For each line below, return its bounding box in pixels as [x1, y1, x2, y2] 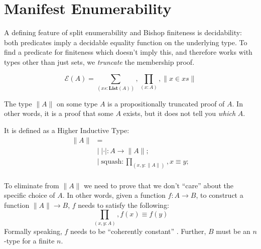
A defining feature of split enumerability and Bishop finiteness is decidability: [4, 27, 242, 38]
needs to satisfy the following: [78, 199, 169, 210]
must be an [216, 225, 250, 236]
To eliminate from [4, 180, 59, 190]
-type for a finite [4, 235, 55, 246]
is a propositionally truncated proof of [107, 98, 225, 108]
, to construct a [196, 190, 243, 200]
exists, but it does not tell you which [123, 108, 236, 118]
